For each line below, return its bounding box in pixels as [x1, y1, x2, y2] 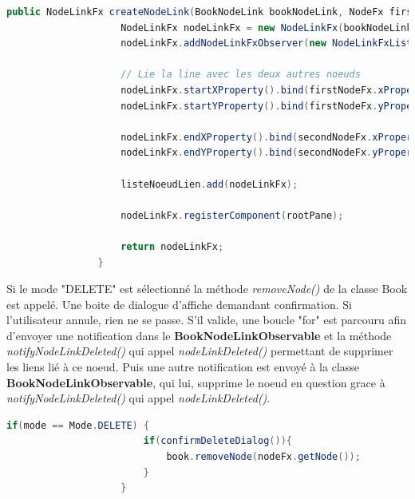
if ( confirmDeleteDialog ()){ [143, 435, 292, 447]
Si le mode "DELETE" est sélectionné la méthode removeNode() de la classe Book [6, 280, 408, 297]
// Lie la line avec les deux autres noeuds [121, 69, 361, 81]
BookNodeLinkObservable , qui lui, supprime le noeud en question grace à [6, 374, 385, 390]
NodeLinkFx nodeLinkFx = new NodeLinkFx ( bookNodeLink [121, 22, 413, 34]
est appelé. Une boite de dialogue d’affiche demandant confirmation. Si [6, 295, 352, 312]
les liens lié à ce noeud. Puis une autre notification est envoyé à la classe [6, 358, 360, 375]
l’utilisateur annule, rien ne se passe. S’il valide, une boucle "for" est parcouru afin [6, 311, 407, 328]
